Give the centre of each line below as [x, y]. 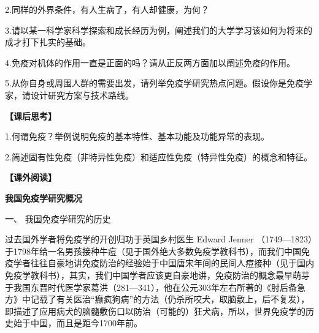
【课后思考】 [31, 115]
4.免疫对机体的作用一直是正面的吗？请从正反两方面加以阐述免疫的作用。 [150, 62]
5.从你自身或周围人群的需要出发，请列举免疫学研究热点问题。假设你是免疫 [154, 83]
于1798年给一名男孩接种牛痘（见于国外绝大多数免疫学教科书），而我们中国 [153, 251]
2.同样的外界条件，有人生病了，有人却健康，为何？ [107, 9]
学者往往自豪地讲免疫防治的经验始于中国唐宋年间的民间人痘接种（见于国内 [163, 263]
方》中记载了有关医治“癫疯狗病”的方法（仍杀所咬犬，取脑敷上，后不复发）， [157, 299]
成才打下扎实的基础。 [48, 42]
